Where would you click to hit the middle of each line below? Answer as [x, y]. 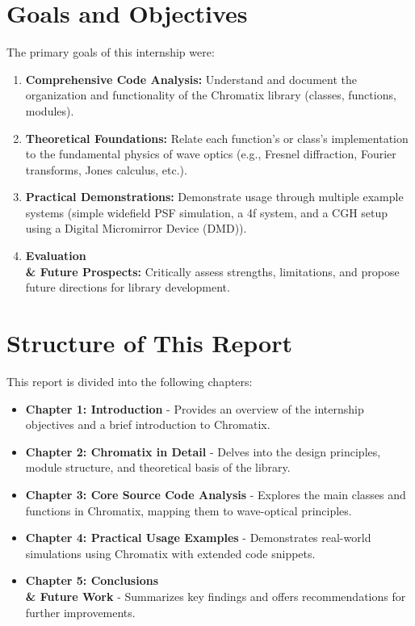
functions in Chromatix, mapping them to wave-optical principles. [189, 510]
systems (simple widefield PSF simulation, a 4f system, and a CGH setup [207, 212]
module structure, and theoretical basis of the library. [158, 467]
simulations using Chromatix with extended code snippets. [170, 553]
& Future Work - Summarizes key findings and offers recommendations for [216, 596]
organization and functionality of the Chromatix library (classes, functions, [211, 95]
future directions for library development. [128, 287]
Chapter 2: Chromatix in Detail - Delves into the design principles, [203, 451]
